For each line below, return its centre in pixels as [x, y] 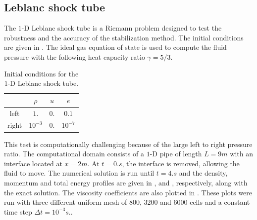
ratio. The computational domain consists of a [74, 154]
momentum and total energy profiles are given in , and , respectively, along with [126, 182]
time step [18, 211]
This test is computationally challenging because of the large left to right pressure [128, 144]
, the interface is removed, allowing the [181, 163]
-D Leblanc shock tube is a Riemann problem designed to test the [122, 28]
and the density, [203, 173]
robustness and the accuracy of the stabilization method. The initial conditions [124, 37]
